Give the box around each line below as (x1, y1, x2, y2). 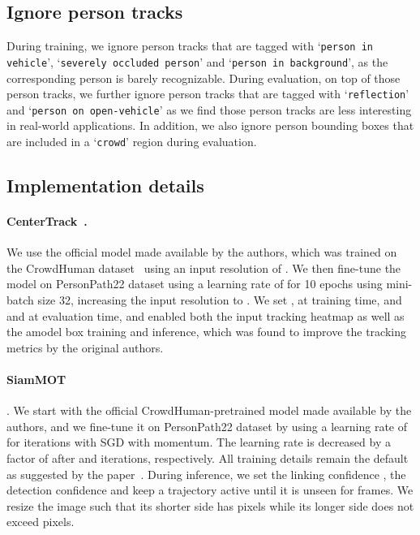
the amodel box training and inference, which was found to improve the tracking (6, 323, 406, 340)
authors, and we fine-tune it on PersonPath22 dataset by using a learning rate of (6, 417, 407, 434)
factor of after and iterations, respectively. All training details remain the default (6, 449, 409, 466)
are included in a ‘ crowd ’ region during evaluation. (6, 133, 257, 150)
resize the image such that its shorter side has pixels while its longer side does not (6, 497, 414, 514)
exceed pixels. (6, 513, 75, 530)
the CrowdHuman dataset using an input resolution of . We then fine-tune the (6, 259, 401, 276)
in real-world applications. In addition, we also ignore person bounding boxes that (6, 117, 414, 134)
